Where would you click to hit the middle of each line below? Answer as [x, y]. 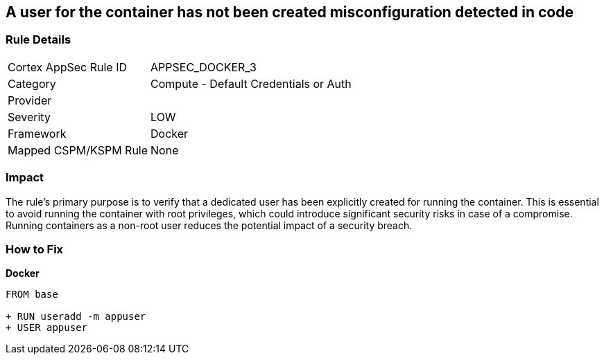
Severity [29, 117]
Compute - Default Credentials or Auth [251, 83]
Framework [37, 133]
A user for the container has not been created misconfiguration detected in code [290, 12]
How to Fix [35, 249]
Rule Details [38, 40]
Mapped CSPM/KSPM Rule [78, 150]
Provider [30, 100]
